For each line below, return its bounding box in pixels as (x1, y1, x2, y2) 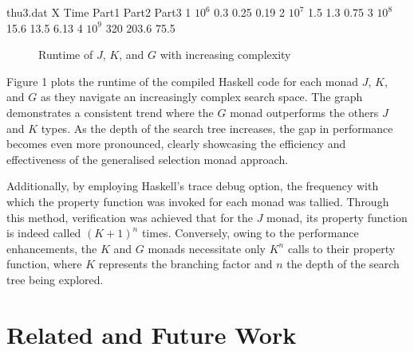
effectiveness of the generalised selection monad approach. (6, 150, 289, 167)
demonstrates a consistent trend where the (6, 103, 214, 120)
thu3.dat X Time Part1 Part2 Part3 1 (6, 4, 191, 20)
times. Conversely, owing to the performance (141, 224, 359, 241)
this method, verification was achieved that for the (6, 209, 254, 225)
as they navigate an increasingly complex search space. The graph (40, 88, 363, 105)
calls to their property (287, 240, 396, 256)
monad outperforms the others (230, 103, 379, 120)
